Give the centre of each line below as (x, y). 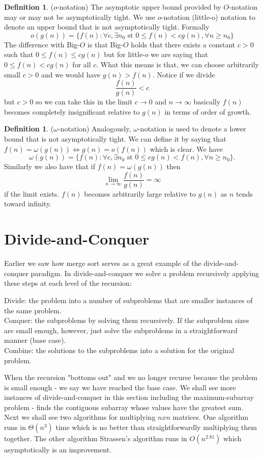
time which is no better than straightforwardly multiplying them (156, 427)
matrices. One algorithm (211, 417)
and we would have (71, 74)
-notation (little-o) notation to (208, 17)
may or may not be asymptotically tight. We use (80, 17)
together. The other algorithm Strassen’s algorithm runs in (96, 438)
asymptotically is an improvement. (58, 450)
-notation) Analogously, (94, 129)
